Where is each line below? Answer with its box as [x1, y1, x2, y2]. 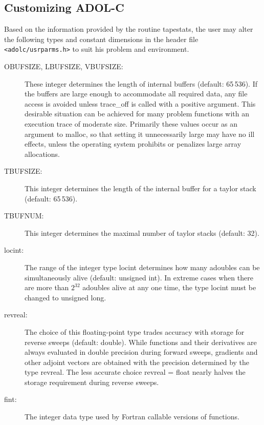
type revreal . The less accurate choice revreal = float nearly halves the [25, 367, 246, 377]
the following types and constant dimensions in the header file [4, 33, 199, 44]
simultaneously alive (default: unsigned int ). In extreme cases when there [25, 272, 253, 282]
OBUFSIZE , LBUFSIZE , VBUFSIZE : [4, 61, 123, 72]
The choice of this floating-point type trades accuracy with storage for [25, 326, 245, 337]
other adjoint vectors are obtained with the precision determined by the [25, 356, 250, 367]
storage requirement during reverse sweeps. [25, 376, 159, 387]
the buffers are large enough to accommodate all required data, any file [25, 88, 248, 99]
